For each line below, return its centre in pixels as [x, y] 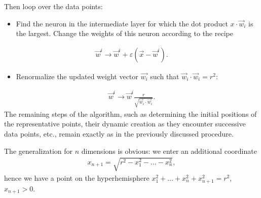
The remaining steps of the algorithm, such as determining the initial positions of [130, 113]
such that [165, 76]
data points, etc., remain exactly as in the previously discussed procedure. [119, 134]
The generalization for [39, 151]
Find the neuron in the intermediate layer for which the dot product [122, 23]
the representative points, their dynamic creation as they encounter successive [125, 124]
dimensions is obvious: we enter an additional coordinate [169, 151]
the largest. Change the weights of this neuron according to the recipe [124, 33]
